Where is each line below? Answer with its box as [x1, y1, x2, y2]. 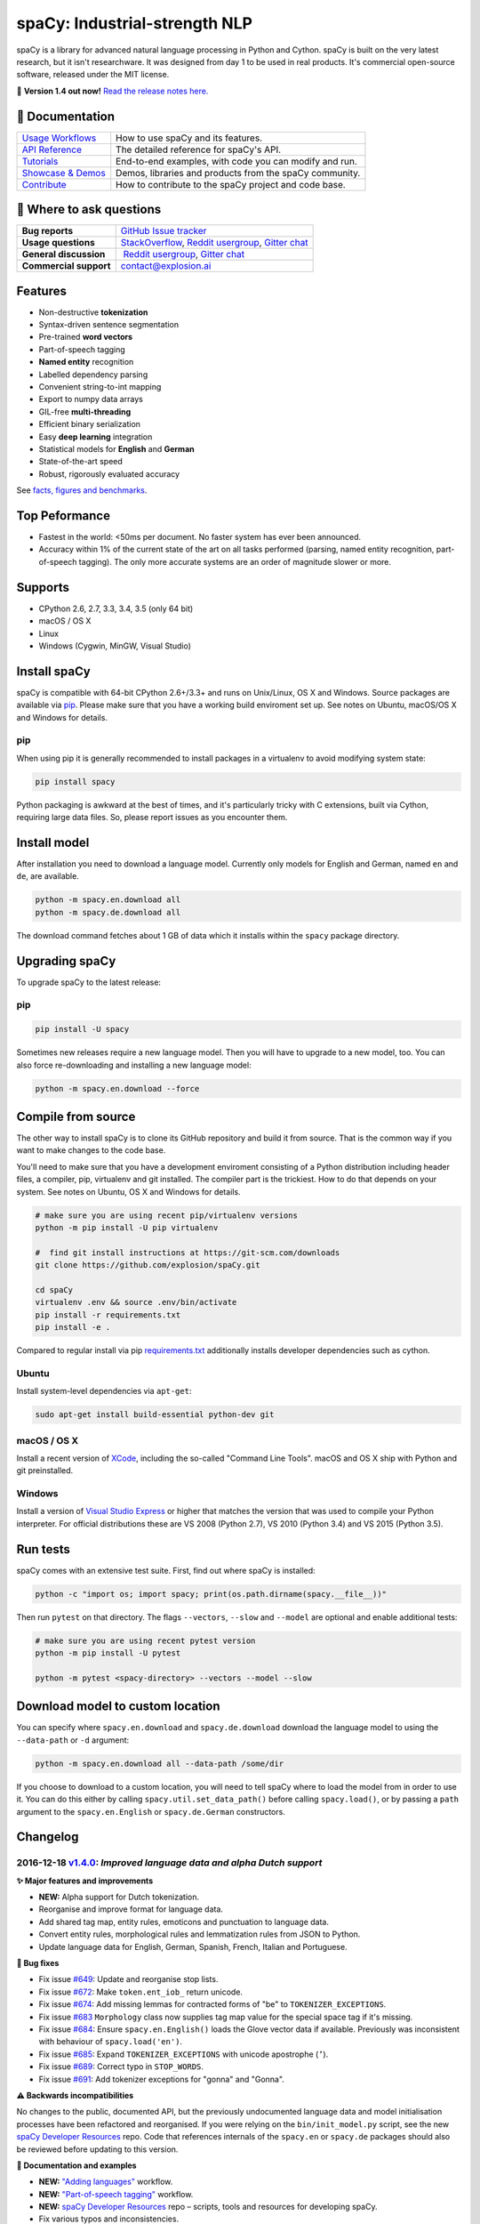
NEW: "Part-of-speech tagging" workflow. [38, 2188, 194, 2199]
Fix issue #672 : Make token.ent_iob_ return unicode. [38, 1986, 244, 1997]
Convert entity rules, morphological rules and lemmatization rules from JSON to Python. [38, 1929, 361, 1939]
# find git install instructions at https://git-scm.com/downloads [35, 1247, 340, 1258]
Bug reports [21, 225, 74, 238]
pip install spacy [35, 777, 116, 786]
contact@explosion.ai [120, 260, 212, 272]
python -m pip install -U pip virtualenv [35, 1222, 219, 1232]
